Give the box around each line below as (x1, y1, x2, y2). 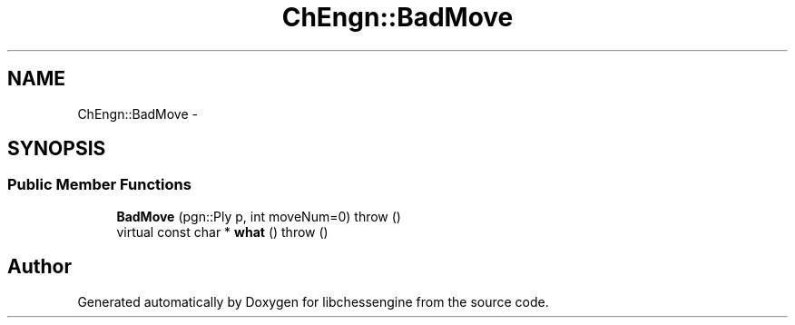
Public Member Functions (7, 175, 191, 194)
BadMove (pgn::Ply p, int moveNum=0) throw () (116, 208, 401, 224)
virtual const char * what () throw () (116, 223, 329, 240)
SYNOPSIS (7, 137, 106, 161)
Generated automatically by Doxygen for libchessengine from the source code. (77, 293, 549, 310)
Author (7, 255, 72, 279)
